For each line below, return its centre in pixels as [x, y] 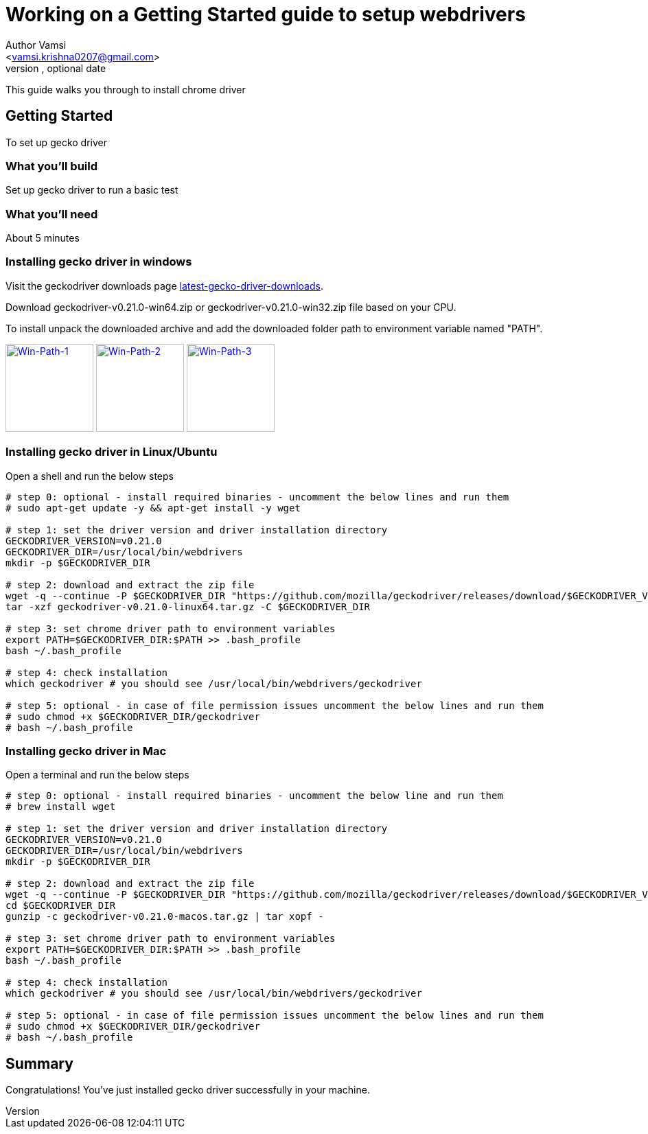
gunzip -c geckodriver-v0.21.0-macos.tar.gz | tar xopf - [165, 917]
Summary [39, 1063]
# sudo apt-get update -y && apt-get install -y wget [153, 508]
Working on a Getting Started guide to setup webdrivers [266, 14]
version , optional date [56, 68]
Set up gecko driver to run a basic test [92, 190]
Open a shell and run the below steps [90, 476]
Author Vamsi [36, 45]
